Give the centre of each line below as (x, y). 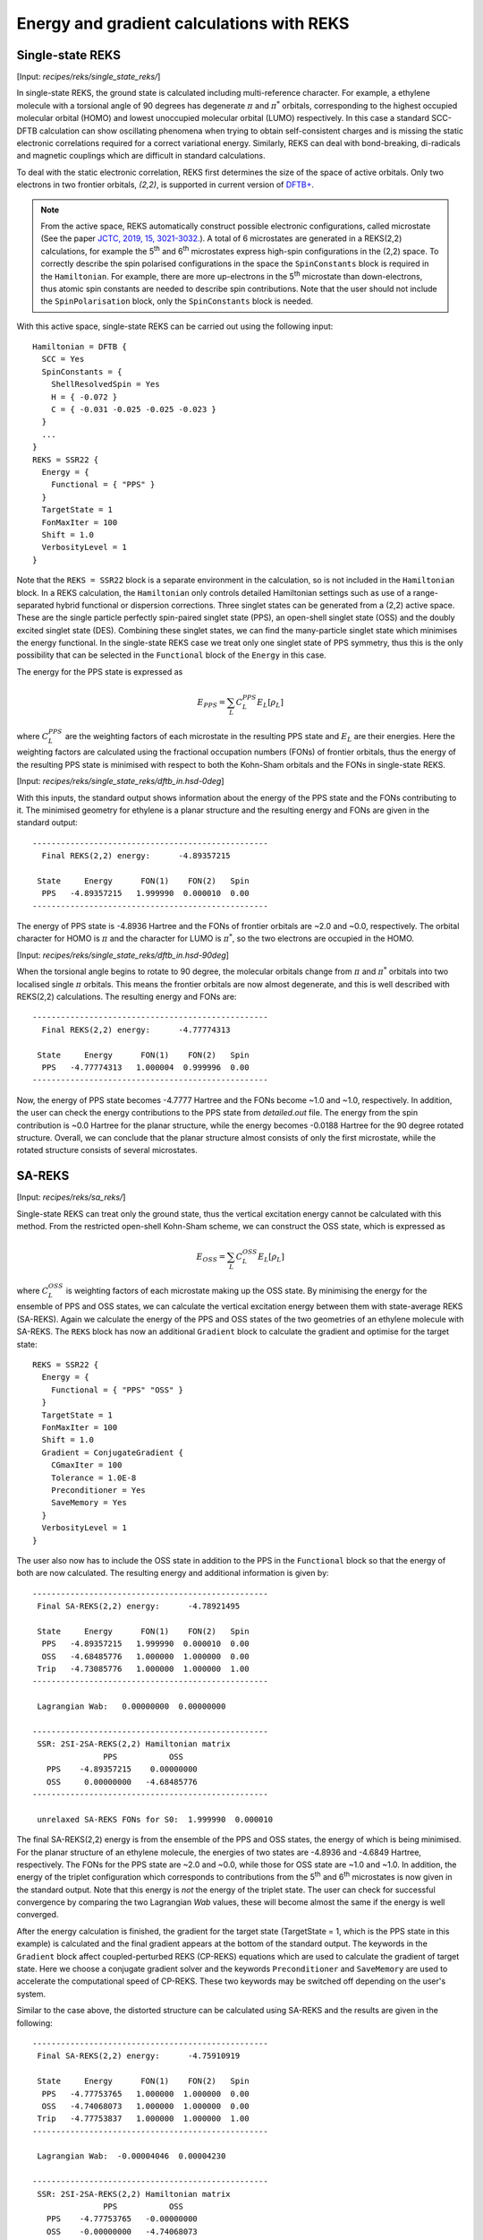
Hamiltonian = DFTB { (80, 347)
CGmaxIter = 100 (86, 1465)
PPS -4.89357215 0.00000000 (122, 1769)
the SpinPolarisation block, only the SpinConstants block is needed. (177, 301)
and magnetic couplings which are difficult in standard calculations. (141, 156)
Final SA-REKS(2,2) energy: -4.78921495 (139, 1607)
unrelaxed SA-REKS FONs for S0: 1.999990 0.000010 (155, 1819)
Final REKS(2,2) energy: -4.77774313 (136, 1030)
